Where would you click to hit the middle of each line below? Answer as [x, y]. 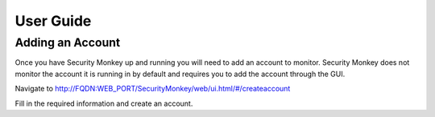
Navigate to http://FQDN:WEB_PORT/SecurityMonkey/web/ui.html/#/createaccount [153, 89]
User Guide [53, 21]
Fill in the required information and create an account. [104, 103]
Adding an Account [68, 42]
